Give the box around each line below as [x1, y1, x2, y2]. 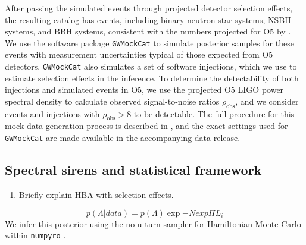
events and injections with [5, 107, 100, 120]
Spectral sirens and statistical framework [5, 161, 262, 179]
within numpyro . [5, 229, 66, 241]
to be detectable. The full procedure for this [133, 107, 295, 120]
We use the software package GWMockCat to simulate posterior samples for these [5, 36, 294, 49]
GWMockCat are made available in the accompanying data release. [5, 131, 241, 144]
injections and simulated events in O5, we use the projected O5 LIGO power [5, 83, 284, 96]
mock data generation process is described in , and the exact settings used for [5, 120, 288, 132]
